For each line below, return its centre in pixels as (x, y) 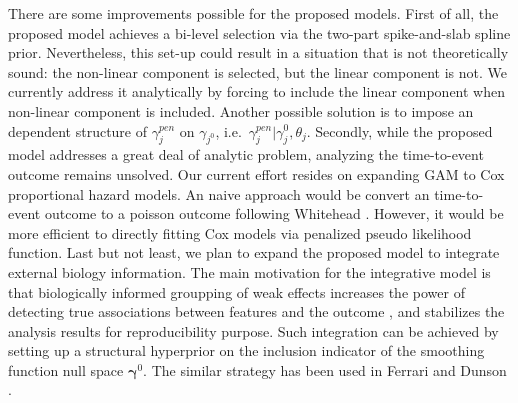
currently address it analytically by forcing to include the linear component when (256, 91)
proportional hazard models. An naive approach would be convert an (219, 193)
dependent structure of (78, 130)
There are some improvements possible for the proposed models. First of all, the (253, 13)
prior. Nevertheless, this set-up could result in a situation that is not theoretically (258, 52)
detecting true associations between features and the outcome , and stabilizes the (256, 311)
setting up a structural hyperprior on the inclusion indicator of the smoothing (246, 350)
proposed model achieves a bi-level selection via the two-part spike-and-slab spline (259, 32)
